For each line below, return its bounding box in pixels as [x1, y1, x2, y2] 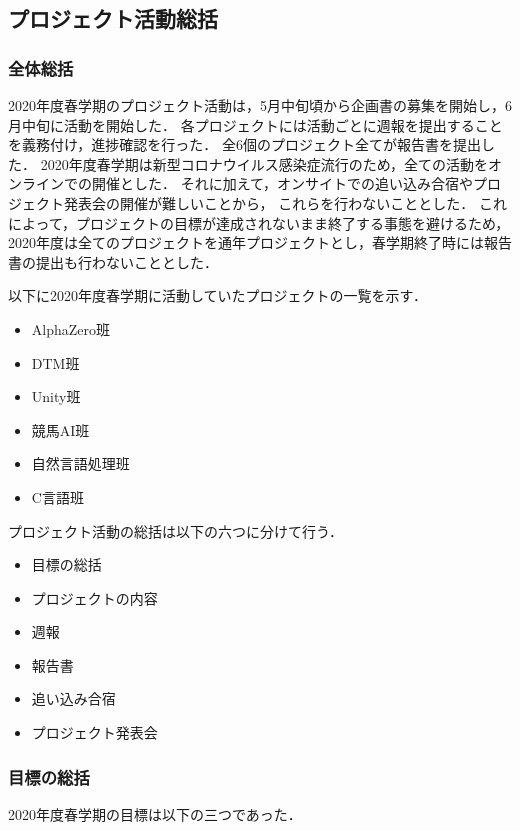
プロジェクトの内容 [31, 587, 158, 608]
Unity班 [31, 386, 81, 407]
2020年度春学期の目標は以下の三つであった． [8, 803, 302, 824]
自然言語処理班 [31, 453, 130, 474]
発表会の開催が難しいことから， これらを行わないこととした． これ [63, 192, 507, 213]
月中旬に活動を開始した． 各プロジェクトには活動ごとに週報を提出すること [8, 114, 503, 135]
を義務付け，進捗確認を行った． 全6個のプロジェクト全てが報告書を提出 [8, 134, 481, 155]
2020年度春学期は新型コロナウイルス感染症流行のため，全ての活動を [40, 153, 488, 174]
